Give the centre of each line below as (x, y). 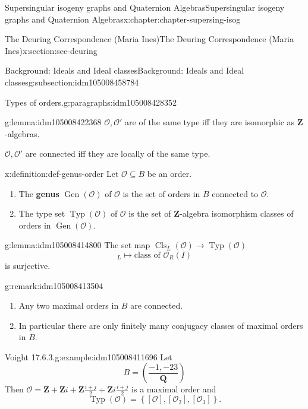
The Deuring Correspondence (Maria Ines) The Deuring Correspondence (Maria (149, 39)
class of (147, 255)
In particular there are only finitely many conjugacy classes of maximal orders (161, 325)
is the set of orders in (161, 193)
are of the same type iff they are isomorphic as (210, 122)
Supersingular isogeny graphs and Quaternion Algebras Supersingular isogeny (145, 7)
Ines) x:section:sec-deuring (51, 50)
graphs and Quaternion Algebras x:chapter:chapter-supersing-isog (123, 19)
